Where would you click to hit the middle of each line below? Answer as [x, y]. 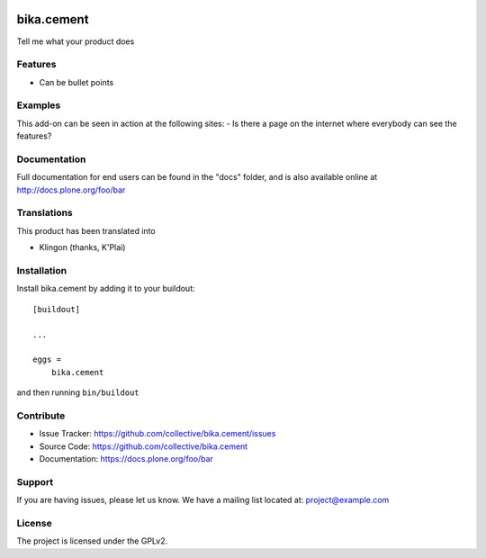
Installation [42, 271]
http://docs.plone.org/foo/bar [71, 190]
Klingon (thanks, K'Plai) [82, 247]
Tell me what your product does [76, 41]
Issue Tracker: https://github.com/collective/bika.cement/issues [157, 434]
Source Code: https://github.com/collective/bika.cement [144, 446]
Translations [45, 213]
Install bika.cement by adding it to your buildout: [106, 289]
